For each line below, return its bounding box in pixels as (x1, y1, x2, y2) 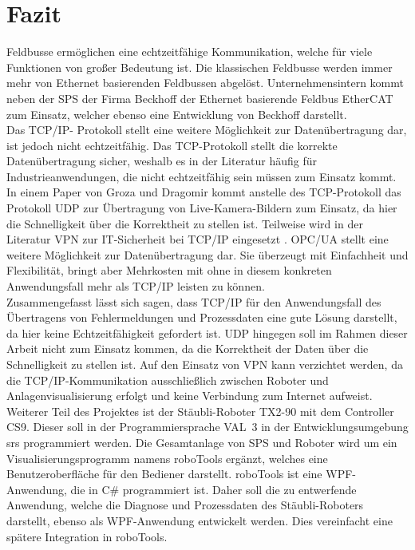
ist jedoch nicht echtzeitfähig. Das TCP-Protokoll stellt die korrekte (6, 137, 338, 153)
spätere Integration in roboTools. (6, 528, 168, 544)
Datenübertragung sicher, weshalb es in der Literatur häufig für (6, 152, 318, 169)
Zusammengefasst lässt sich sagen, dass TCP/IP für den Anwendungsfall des (6, 293, 381, 310)
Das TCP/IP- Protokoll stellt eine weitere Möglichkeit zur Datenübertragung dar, (6, 121, 407, 138)
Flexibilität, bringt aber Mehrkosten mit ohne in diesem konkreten (6, 262, 332, 279)
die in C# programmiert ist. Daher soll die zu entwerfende (70, 481, 357, 497)
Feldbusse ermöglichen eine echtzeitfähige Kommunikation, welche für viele (6, 43, 373, 60)
